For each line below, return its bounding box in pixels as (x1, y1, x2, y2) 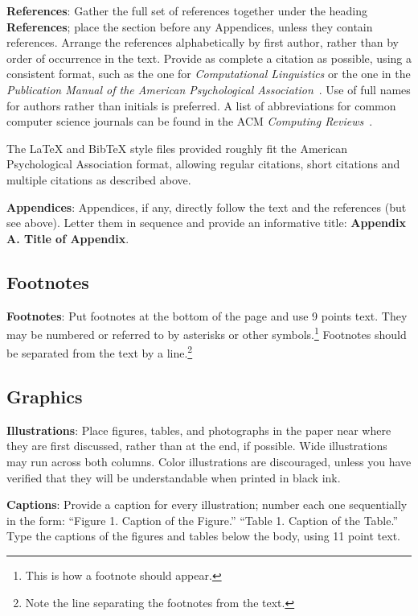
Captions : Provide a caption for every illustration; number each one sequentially (6, 496, 408, 513)
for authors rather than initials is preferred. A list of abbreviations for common (6, 97, 396, 114)
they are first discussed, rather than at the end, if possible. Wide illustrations (6, 437, 387, 454)
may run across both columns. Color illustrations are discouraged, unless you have (6, 453, 412, 469)
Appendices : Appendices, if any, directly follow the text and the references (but (6, 198, 407, 215)
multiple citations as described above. (6, 171, 191, 188)
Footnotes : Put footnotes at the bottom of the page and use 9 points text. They (6, 307, 408, 324)
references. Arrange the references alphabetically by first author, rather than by (6, 34, 399, 51)
